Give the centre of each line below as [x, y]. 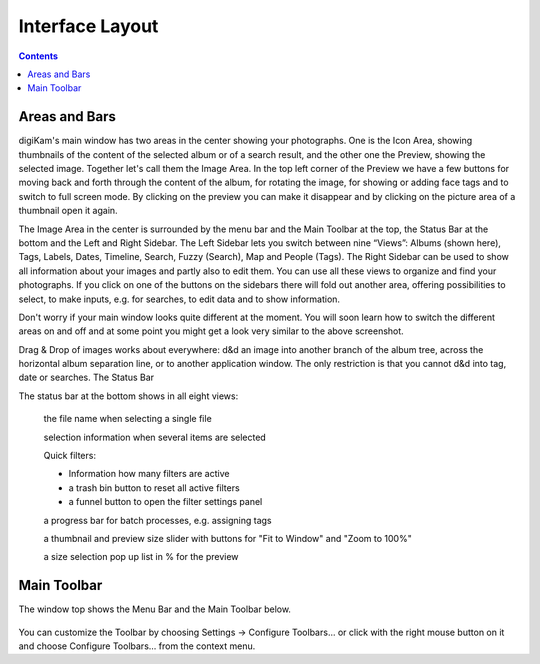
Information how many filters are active [149, 474]
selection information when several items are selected [155, 437]
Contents [38, 56]
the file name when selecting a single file [127, 419]
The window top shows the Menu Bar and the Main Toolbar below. [155, 609]
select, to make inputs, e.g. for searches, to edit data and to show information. [179, 299]
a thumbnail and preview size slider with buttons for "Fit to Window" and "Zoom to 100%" [227, 538]
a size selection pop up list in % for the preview [141, 557]
